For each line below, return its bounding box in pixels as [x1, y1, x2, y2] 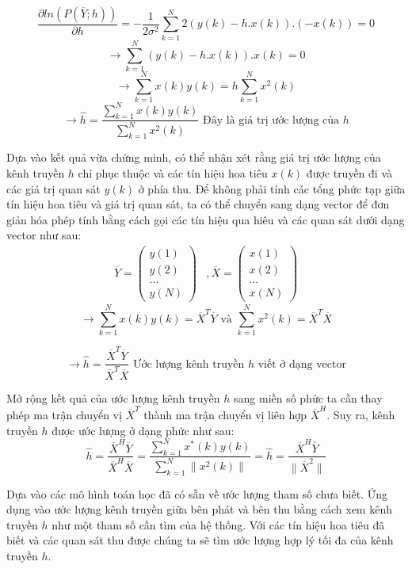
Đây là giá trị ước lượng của [203, 114, 340, 126]
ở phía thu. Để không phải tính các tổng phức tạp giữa [138, 180, 406, 197]
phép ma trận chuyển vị [6, 407, 122, 423]
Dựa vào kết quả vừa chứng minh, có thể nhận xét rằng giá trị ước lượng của [6, 149, 381, 166]
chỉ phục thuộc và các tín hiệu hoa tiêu [78, 165, 268, 181]
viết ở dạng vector [257, 358, 346, 370]
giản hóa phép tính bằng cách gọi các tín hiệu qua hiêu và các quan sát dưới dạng [6, 211, 405, 227]
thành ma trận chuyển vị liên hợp [143, 407, 307, 423]
